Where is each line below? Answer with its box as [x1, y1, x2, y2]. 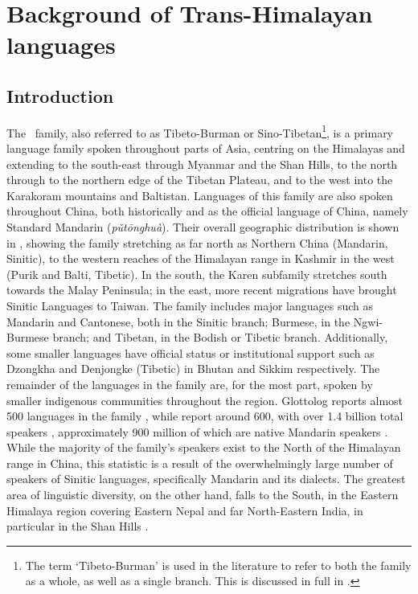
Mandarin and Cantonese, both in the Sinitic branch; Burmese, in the [6, 313, 350, 330]
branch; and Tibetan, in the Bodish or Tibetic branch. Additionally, [52, 329, 388, 346]
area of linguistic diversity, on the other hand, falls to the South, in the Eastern [6, 486, 399, 503]
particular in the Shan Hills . [6, 518, 149, 535]
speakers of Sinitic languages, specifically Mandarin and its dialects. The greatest [6, 470, 406, 487]
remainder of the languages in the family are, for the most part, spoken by [6, 375, 373, 392]
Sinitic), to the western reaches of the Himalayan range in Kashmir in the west [6, 250, 395, 267]
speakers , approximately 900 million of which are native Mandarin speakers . [6, 423, 388, 440]
